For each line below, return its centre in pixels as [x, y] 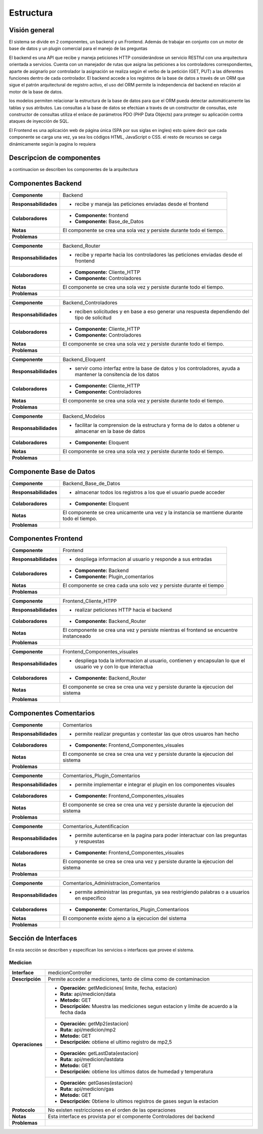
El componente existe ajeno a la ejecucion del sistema [125, 918]
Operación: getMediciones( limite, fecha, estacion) [119, 988]
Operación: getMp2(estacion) [94, 1024]
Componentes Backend [46, 183]
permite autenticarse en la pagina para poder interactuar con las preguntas [161, 835]
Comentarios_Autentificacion [96, 826]
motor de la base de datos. [36, 92]
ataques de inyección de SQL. [39, 121]
